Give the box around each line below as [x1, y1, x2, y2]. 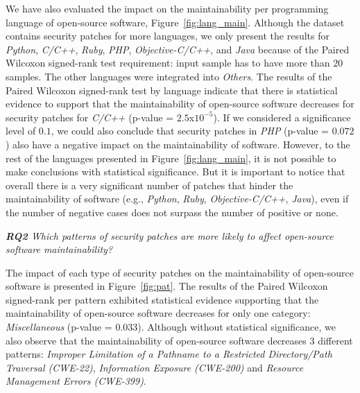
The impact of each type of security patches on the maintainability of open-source [6, 265, 354, 279]
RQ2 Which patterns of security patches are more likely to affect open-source [6, 228, 334, 243]
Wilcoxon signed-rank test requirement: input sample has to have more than [6, 55, 330, 70]
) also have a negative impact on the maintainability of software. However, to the [6, 137, 350, 151]
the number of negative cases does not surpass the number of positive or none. [6, 204, 338, 219]
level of [6, 123, 36, 138]
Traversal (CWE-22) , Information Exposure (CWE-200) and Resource [6, 360, 304, 374]
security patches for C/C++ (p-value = [6, 110, 174, 124]
